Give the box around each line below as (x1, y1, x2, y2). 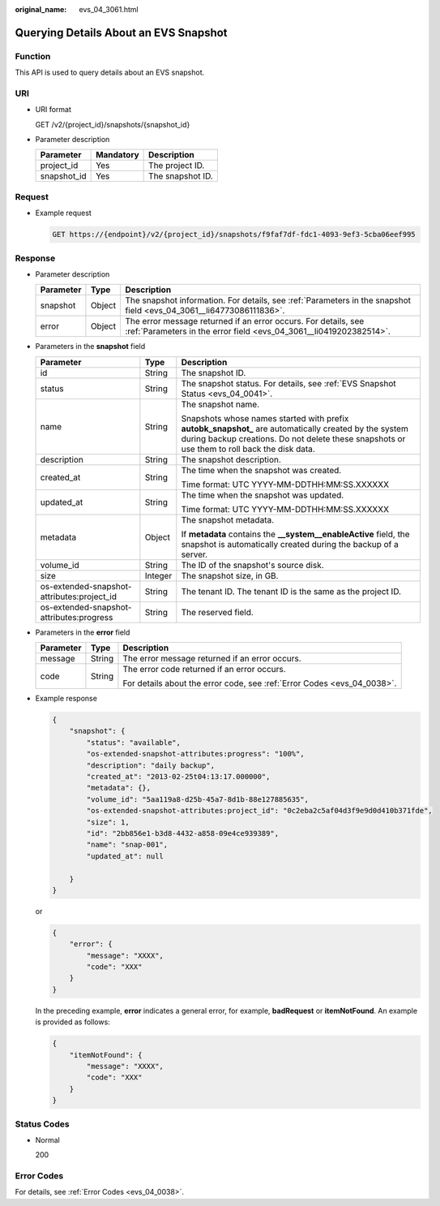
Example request (35, 208, 92, 218)
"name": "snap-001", (86, 840, 169, 850)
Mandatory (96, 149, 139, 161)
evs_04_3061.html (79, 5, 139, 14)
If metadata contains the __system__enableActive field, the (181, 528, 410, 540)
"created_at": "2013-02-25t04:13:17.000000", (86, 772, 271, 782)
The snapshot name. (181, 398, 259, 410)
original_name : (15, 5, 67, 14)
